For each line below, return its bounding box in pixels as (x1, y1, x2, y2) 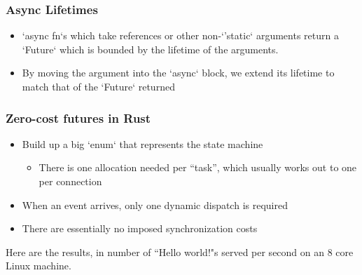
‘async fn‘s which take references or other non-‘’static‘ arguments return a (22, 28, 339, 43)
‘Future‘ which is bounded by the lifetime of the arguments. (22, 41, 279, 56)
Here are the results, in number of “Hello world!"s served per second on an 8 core (6, 244, 354, 259)
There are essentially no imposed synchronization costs (22, 221, 258, 236)
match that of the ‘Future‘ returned (22, 79, 175, 93)
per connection (39, 174, 102, 188)
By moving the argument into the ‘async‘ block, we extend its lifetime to (22, 65, 335, 80)
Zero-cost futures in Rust (6, 109, 151, 126)
